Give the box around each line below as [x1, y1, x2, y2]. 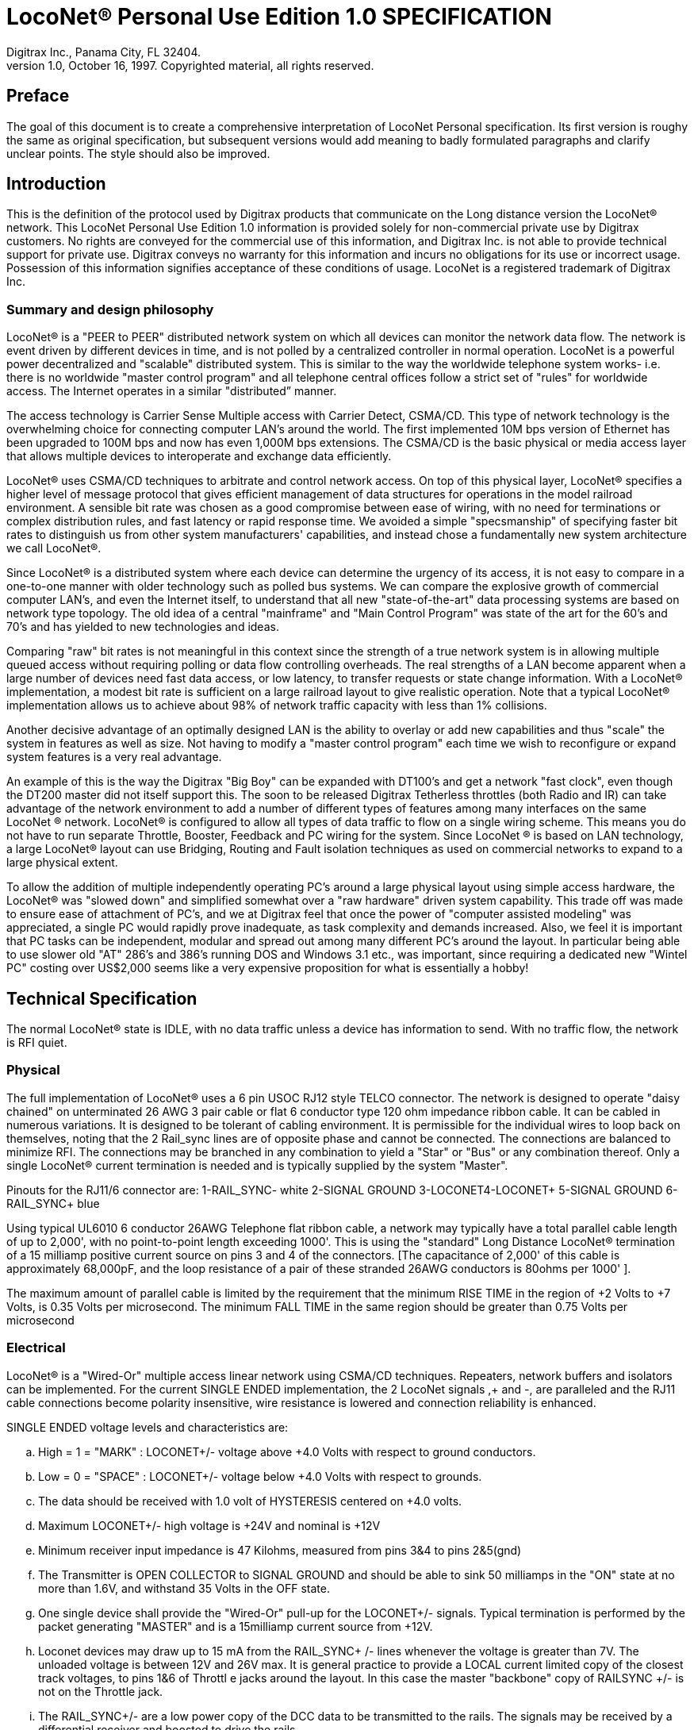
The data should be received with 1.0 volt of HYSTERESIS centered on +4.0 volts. [38, 1494, 462, 1508]
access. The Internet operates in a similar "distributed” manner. [6, 384, 337, 398]
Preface [6, 86, 70, 106]
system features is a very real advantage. [6, 750, 222, 764]
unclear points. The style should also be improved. [6, 146, 270, 160]
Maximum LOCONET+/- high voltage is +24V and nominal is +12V [38, 1518, 381, 1532]
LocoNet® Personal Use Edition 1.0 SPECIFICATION [6, 3, 552, 30]
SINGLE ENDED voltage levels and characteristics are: [6, 1420, 289, 1434]
